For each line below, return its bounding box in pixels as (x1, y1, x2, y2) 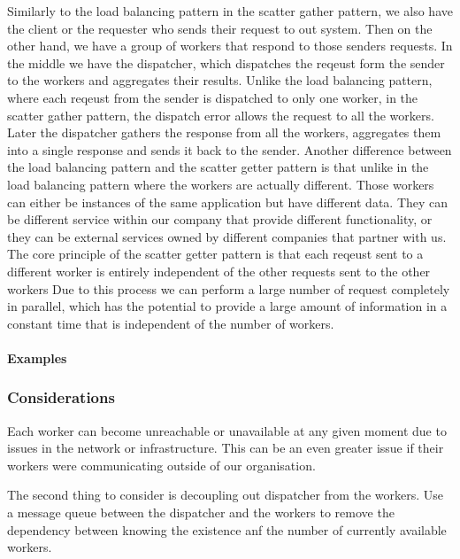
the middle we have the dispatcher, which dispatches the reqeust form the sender (7, 53, 445, 72)
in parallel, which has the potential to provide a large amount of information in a (7, 297, 448, 315)
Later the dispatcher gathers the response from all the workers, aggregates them (7, 123, 441, 142)
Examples (7, 348, 67, 367)
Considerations (7, 386, 115, 408)
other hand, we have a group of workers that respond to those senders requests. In (7, 36, 453, 55)
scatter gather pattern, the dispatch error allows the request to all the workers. (7, 105, 434, 124)
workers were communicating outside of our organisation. (7, 455, 316, 474)
